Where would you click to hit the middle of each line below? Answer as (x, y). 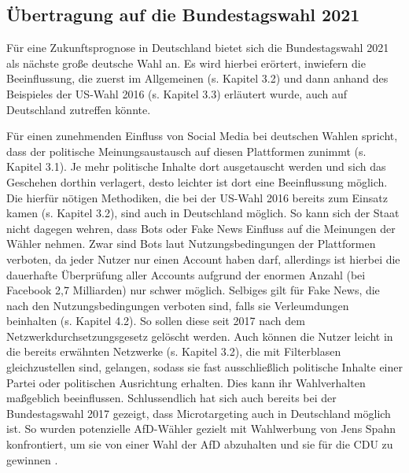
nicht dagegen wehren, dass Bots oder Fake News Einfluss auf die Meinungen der (201, 228)
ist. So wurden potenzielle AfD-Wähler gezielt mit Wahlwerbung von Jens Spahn (201, 429)
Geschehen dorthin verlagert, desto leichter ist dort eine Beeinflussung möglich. (197, 181)
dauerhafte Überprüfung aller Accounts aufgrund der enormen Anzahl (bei (186, 274)
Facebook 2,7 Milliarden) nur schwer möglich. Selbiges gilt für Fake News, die (193, 290)
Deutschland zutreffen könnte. (79, 109)
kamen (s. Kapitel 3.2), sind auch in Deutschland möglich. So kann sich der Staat (203, 213)
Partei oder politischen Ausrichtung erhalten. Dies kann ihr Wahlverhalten (186, 382)
